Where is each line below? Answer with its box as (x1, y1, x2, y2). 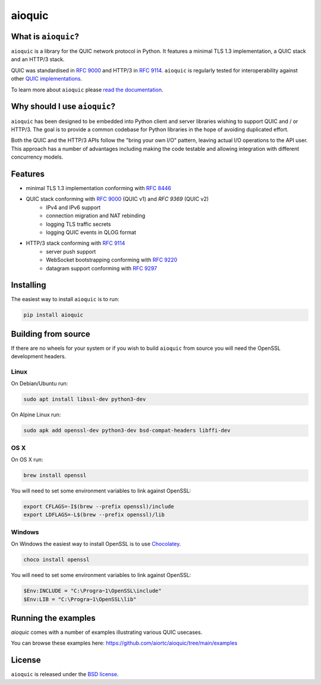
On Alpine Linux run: (11, 411, 61, 418)
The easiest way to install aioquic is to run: (11, 296, 119, 303)
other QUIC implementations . (11, 75, 83, 83)
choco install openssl (23, 556, 90, 563)
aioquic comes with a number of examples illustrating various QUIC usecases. (11, 629, 203, 636)
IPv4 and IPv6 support (46, 204, 101, 211)
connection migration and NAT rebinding (46, 212, 146, 219)
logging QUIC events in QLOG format (46, 229, 137, 236)
